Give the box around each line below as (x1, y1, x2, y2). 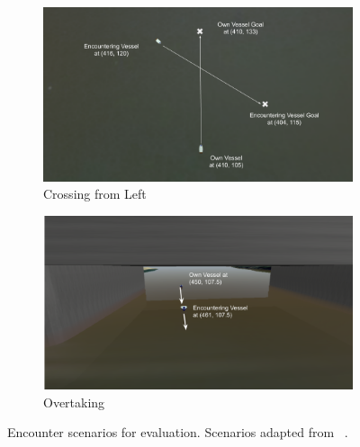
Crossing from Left (43, 184, 147, 203)
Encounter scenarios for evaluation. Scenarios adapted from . (7, 423, 348, 442)
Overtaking (43, 392, 105, 411)
